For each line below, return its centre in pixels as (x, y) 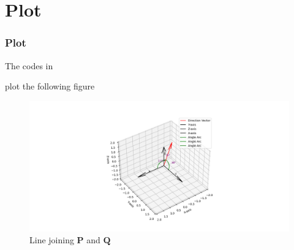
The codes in (29, 65)
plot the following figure (50, 86)
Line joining (52, 240)
